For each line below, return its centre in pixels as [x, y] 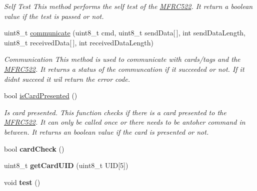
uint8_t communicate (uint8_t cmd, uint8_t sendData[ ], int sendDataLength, [125, 33]
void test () [22, 182]
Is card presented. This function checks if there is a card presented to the [115, 112]
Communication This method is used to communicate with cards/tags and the [122, 59]
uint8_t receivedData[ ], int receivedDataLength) [79, 42]
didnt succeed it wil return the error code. [67, 79]
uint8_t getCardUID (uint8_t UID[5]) [66, 165]
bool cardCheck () [34, 148]
